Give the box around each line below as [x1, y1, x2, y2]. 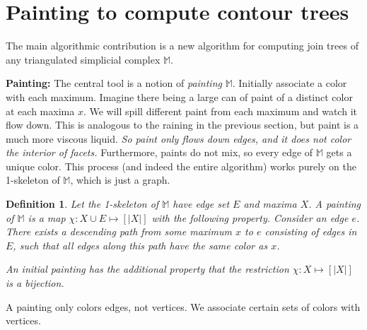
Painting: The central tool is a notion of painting [6, 76, 222, 90]
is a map [28, 210, 66, 225]
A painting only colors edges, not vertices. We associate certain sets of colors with [6, 299, 361, 314]
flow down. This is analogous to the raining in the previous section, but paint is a [6, 117, 359, 132]
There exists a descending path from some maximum [6, 224, 233, 239]
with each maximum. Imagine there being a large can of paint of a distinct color [6, 89, 353, 104]
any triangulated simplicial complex [6, 52, 161, 66]
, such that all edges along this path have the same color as [13, 237, 268, 252]
